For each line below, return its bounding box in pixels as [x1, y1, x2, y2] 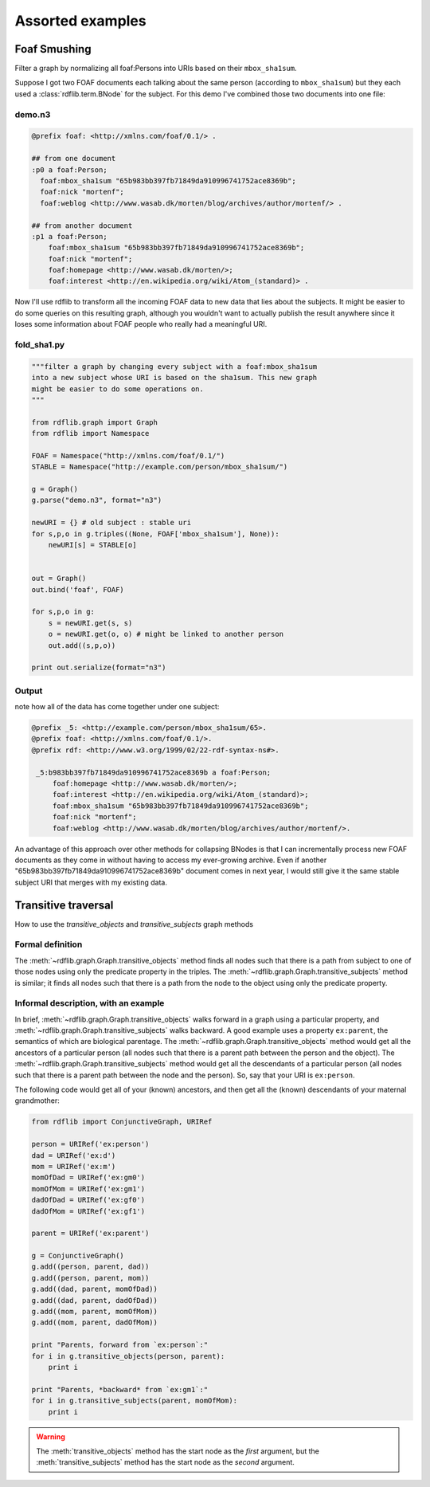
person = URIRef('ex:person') [31, 1140, 150, 1149]
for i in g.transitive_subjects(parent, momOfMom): [31, 1396, 238, 1406]
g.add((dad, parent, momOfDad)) [31, 1285, 158, 1294]
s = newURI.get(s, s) [48, 618, 133, 627]
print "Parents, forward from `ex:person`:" [31, 1340, 209, 1350]
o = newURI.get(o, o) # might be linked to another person [48, 630, 284, 639]
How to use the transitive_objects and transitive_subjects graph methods [14, 919, 254, 928]
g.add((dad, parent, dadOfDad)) [31, 1296, 158, 1305]
